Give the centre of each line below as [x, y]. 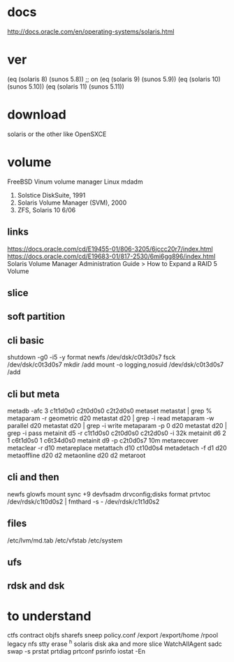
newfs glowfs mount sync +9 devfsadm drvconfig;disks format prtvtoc [109, 494]
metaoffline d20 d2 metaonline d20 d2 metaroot [76, 455]
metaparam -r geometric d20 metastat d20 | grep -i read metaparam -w [111, 418]
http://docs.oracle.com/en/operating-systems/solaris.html [91, 31]
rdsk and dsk [36, 586]
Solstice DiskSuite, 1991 [51, 195]
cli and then [33, 477]
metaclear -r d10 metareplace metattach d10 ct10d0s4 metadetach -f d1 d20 [117, 448]
